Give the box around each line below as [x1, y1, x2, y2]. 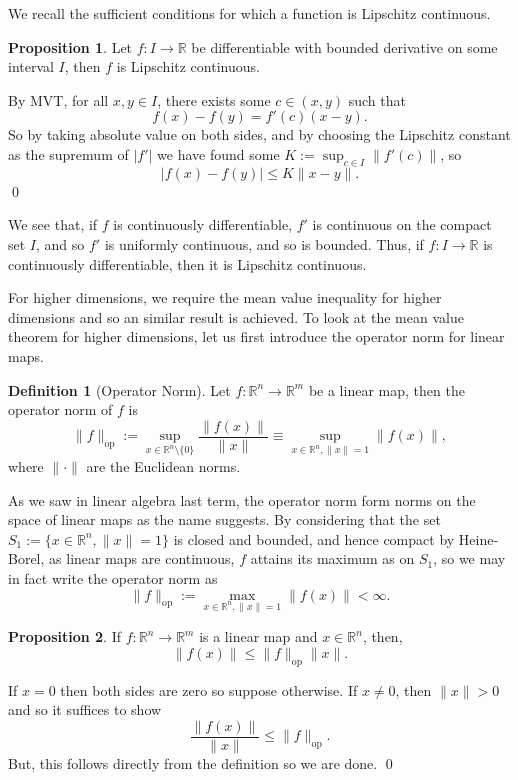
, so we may [433, 548, 506, 569]
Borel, [8, 548, 45, 569]
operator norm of [8, 399, 113, 420]
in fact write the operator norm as [8, 567, 218, 588]
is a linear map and [199, 626, 318, 647]
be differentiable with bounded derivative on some [191, 36, 498, 57]
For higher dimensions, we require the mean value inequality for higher [8, 287, 442, 308]
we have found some [157, 143, 280, 164]
